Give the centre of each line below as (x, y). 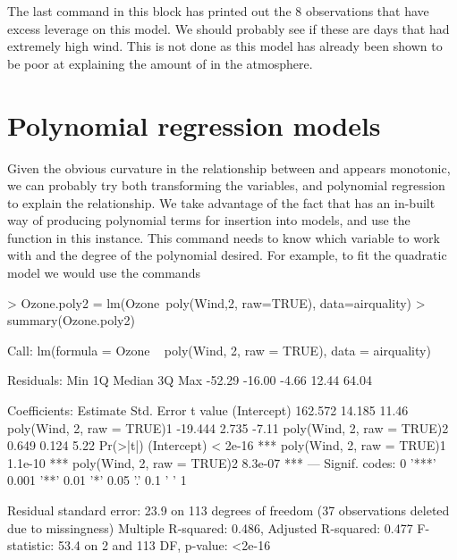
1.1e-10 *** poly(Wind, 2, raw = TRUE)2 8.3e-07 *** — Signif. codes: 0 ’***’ (222, 462)
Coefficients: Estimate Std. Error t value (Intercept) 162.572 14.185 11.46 (208, 410)
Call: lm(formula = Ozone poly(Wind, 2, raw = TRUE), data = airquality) (219, 350)
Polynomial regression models (194, 125)
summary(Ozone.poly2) (71, 320)
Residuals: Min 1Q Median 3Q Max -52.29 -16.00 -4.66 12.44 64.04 (190, 380)
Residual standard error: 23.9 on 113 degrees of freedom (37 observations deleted (228, 510)
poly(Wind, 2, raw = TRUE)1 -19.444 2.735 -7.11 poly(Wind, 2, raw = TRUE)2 (228, 427)
